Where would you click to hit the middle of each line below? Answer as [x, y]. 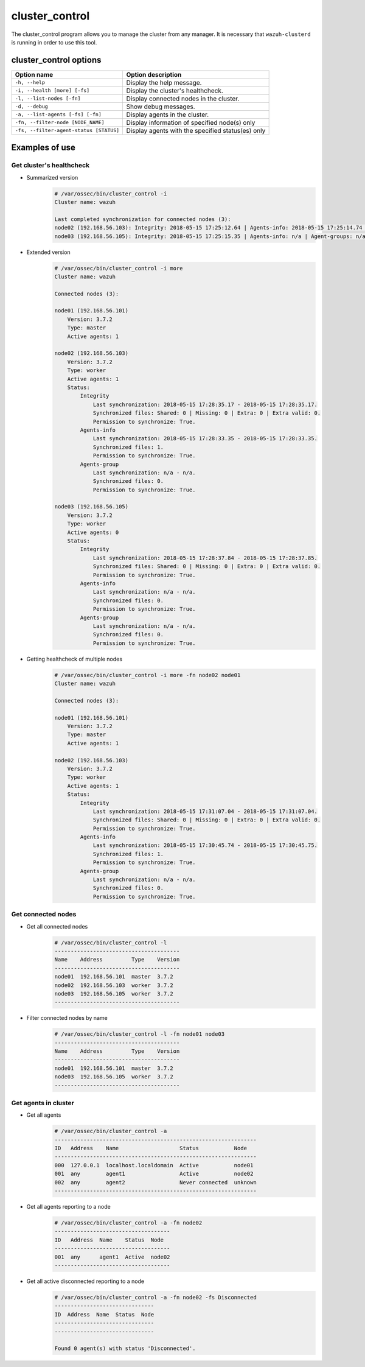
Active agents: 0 [93, 532]
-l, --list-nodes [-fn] [48, 98]
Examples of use [43, 148]
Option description [154, 74]
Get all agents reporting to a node [68, 1207]
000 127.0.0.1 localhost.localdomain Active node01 [154, 1165]
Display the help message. [164, 82]
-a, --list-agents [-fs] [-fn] [58, 115]
